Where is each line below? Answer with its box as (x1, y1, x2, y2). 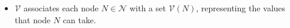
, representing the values (196, 2, 286, 14)
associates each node (23, 2, 99, 14)
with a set (129, 2, 166, 14)
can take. (62, 13, 96, 26)
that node (14, 13, 51, 26)
